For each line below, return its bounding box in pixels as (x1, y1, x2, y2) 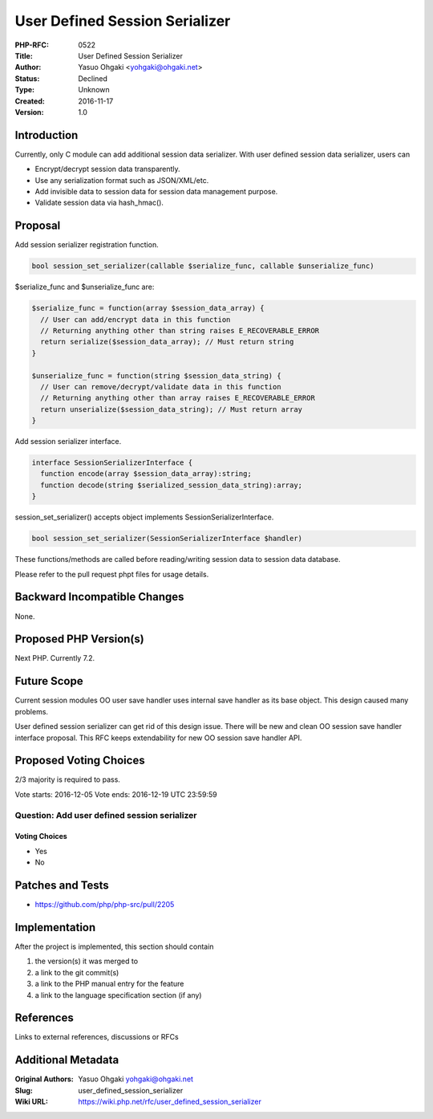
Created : (14, 96, 46, 106)
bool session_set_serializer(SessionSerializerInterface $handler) (31, 534, 303, 543)
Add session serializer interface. (14, 437, 122, 446)
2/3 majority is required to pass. (14, 775, 120, 784)
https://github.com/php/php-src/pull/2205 (34, 900, 175, 909)
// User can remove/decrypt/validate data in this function (40, 382, 281, 391)
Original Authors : (14, 1074, 74, 1084)
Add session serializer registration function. (14, 240, 160, 250)
